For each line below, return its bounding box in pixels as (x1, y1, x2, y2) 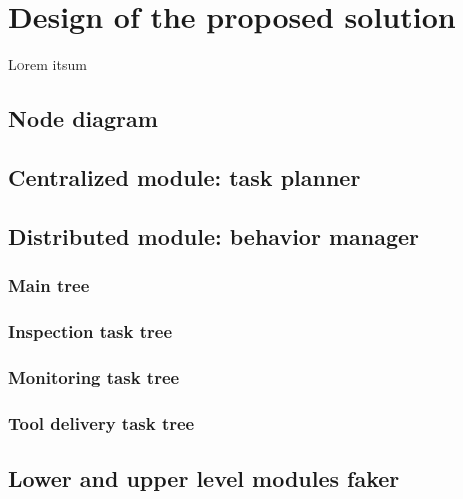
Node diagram (8, 103, 158, 134)
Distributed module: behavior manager (8, 220, 420, 251)
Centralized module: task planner (8, 161, 361, 192)
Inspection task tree (8, 318, 173, 343)
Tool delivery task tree (8, 410, 195, 435)
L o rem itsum (8, 54, 87, 75)
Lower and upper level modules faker (8, 462, 400, 493)
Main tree (8, 272, 90, 297)
